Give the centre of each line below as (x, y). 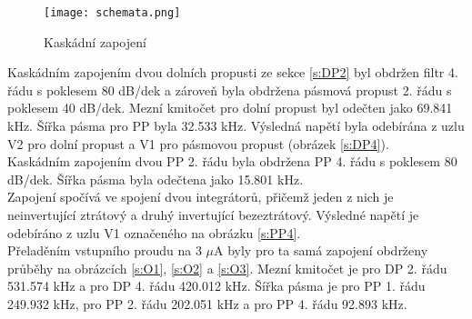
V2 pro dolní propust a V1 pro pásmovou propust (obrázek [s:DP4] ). (198, 143)
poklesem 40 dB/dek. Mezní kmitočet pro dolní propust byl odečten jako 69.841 (230, 108)
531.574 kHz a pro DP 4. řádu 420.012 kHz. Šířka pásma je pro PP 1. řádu (216, 286)
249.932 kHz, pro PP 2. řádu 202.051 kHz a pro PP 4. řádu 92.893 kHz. (207, 303)
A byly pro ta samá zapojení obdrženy (321, 250)
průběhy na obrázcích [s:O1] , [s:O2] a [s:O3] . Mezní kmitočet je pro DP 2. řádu (227, 268)
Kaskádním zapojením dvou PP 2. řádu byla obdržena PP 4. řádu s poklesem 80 (232, 161)
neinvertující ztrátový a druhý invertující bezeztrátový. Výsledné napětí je (213, 214)
